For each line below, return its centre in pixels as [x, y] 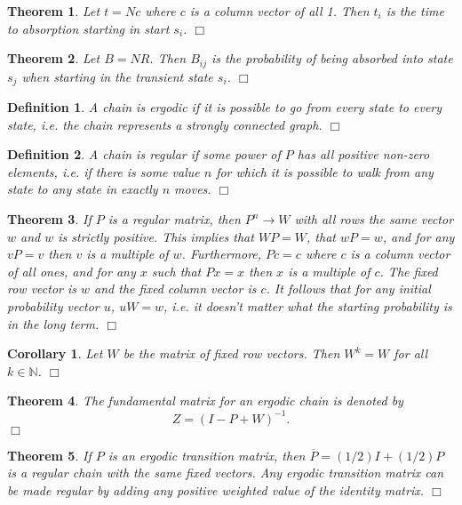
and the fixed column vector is [175, 289]
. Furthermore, [222, 254]
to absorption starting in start [88, 28]
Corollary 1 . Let [55, 353]
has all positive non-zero [363, 154]
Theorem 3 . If [49, 219]
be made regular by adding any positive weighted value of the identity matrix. [216, 489]
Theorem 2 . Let [54, 58]
